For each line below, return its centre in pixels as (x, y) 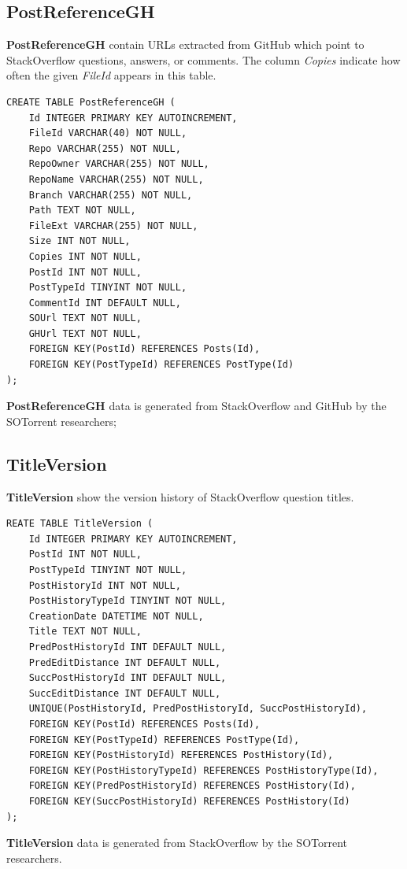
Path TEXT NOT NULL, (82, 211)
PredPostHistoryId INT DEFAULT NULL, (128, 647)
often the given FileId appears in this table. (111, 75)
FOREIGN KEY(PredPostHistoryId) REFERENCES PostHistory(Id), (192, 786)
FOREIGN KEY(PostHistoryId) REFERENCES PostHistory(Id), (181, 755)
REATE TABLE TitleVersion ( (80, 524)
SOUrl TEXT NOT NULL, (85, 318)
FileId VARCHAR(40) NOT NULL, (108, 133)
